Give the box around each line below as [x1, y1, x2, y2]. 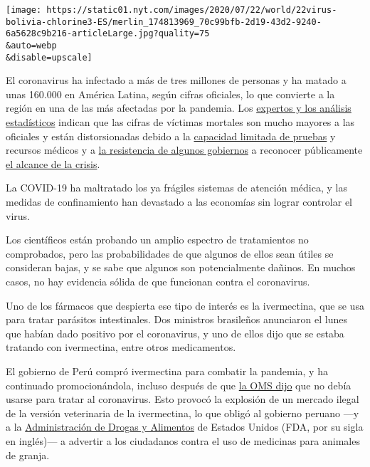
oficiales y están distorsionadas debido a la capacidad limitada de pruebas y [6, 128, 336, 143]
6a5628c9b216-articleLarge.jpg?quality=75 [6, 28, 210, 39]
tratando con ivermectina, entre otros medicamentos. [6, 340, 236, 355]
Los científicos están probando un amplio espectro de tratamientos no [6, 232, 309, 247]
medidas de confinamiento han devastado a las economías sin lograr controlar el [6, 194, 353, 209]
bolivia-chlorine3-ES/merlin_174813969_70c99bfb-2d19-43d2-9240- [6, 16, 322, 27]
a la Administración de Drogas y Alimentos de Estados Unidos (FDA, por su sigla [6, 419, 364, 434]
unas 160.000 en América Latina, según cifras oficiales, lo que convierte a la [6, 86, 335, 101]
